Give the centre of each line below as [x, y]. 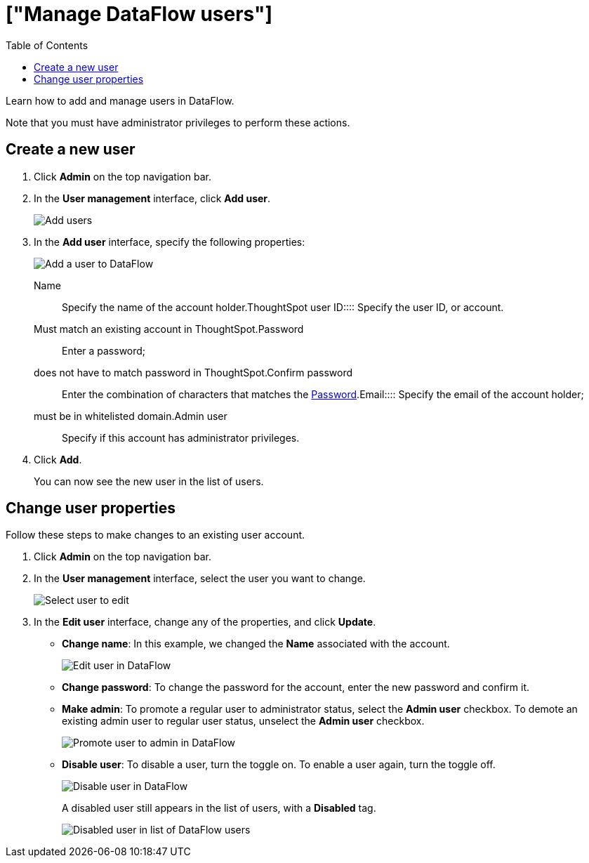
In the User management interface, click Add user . [152, 198]
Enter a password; [104, 350]
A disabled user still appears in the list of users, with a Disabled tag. [219, 808]
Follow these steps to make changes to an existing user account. [155, 535]
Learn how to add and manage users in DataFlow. [120, 100]
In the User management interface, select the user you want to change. [200, 579]
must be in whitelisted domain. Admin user [131, 416]
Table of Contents [47, 45]
